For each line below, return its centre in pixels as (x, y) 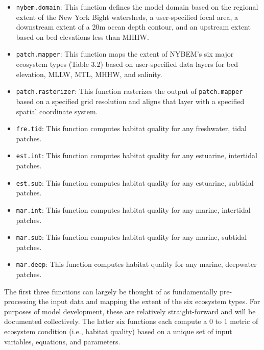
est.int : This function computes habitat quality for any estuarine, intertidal (137, 155)
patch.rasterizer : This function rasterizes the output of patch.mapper (129, 91)
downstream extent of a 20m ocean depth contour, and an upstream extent (133, 27)
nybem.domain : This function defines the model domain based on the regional (137, 7)
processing (20, 301)
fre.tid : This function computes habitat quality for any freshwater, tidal (131, 128)
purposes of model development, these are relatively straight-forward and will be (130, 311)
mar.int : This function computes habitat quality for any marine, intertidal (133, 209)
